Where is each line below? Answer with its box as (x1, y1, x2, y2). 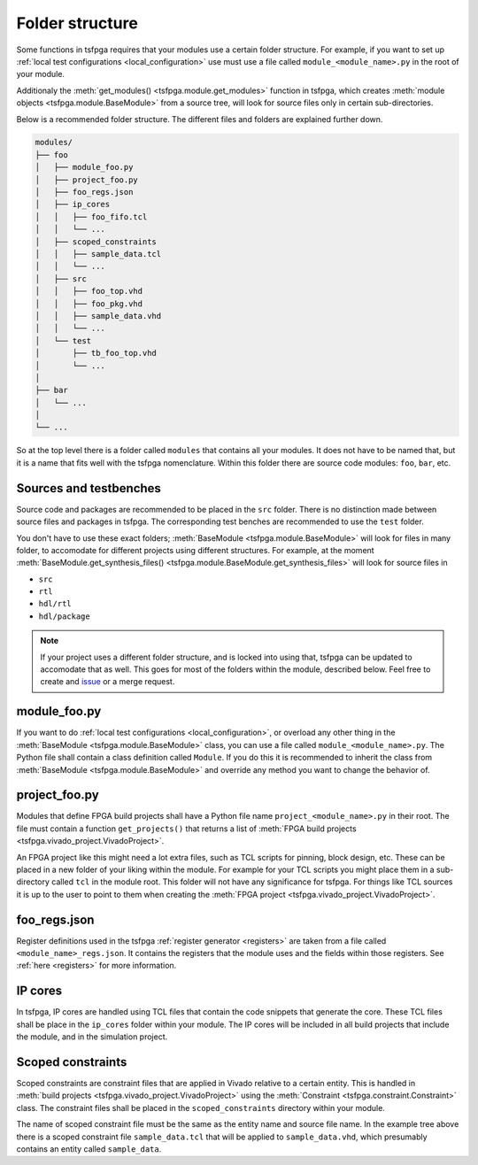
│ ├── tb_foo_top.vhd (35, 348, 157, 359)
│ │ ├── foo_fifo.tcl (35, 212, 148, 221)
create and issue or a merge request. (40, 676, 175, 687)
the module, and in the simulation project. (16, 1031, 168, 1042)
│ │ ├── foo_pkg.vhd (35, 298, 143, 309)
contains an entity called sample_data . (16, 1144, 162, 1154)
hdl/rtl (38, 598, 73, 609)
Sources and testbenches (16, 481, 161, 496)
